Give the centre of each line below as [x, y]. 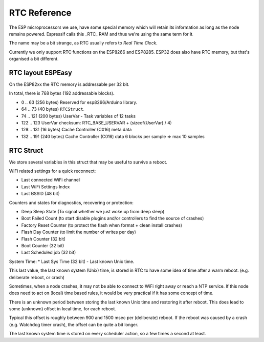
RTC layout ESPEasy [41, 72]
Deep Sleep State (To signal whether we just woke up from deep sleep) [93, 211]
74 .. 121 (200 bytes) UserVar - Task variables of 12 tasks [78, 116]
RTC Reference [40, 13]
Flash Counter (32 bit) [43, 239]
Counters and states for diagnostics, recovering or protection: [71, 202]
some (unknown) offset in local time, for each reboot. [63, 309]
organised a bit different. [34, 59]
